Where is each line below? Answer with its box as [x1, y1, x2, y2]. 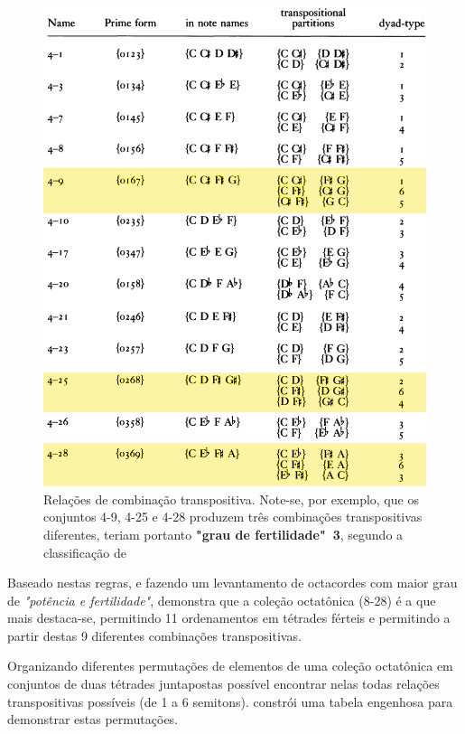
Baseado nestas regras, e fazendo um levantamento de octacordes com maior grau [7, 573, 458, 592]
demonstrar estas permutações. [7, 710, 179, 729]
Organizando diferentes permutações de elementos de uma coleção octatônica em [7, 656, 453, 675]
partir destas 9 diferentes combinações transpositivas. [7, 626, 302, 645]
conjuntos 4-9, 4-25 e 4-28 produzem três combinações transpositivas [43, 507, 423, 526]
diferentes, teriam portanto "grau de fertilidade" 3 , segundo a [43, 524, 404, 543]
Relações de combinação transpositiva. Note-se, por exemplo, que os [43, 489, 419, 508]
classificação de [43, 542, 126, 561]
